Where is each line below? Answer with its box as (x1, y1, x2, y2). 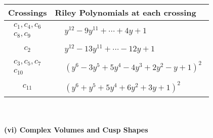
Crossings (8, 7, 47, 18)
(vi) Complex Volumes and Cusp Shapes (4, 124, 148, 135)
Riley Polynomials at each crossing (55, 7, 196, 18)
